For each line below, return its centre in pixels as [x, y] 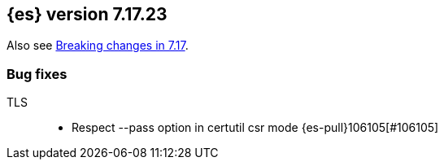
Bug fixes [37, 74]
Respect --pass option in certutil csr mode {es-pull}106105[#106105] [255, 128]
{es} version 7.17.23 [87, 14]
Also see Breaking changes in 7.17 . [98, 46]
